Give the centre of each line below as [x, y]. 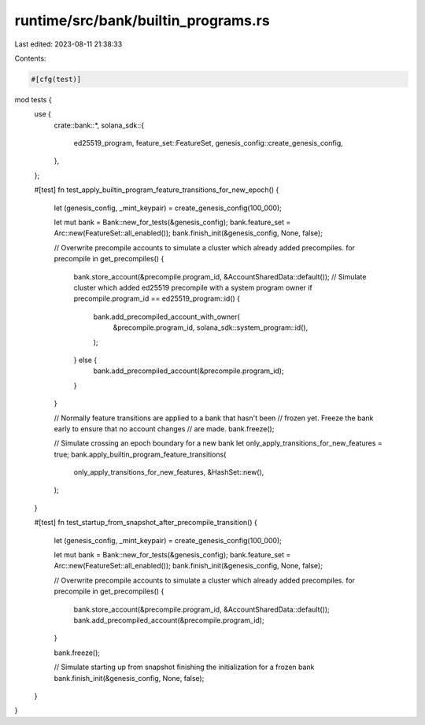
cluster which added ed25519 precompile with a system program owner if [193, 287]
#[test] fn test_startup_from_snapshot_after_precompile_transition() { [146, 523]
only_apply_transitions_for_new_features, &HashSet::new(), [169, 472]
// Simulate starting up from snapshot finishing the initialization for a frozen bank [184, 667]
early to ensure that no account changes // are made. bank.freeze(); [164, 428]
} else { [85, 360]
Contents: [30, 58]
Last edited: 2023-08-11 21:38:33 [68, 44]
